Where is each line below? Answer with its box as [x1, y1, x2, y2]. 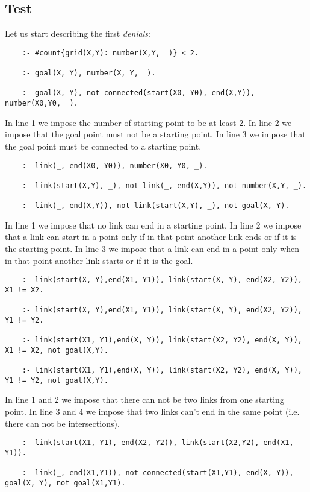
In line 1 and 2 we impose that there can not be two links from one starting [5, 393, 284, 406]
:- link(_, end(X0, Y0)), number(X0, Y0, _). [22, 161, 208, 170]
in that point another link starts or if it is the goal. [5, 254, 193, 266]
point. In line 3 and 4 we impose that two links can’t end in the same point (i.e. [5, 405, 300, 417]
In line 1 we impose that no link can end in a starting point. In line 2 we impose [5, 218, 302, 231]
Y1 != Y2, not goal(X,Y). [5, 376, 108, 385]
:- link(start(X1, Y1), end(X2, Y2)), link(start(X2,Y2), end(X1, [22, 438, 294, 447]
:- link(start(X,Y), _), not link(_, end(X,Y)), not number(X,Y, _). [22, 181, 307, 190]
